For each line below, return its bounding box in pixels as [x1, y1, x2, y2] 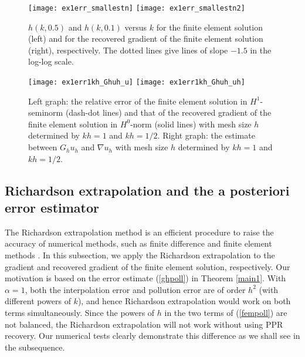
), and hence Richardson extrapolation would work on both [77, 295, 291, 307]
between [28, 141, 57, 153]
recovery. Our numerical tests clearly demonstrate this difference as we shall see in [5, 329, 300, 342]
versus [124, 21, 147, 33]
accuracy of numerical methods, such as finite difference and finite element [5, 237, 272, 250]
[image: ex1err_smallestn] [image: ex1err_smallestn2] [28, 4, 245, 12]
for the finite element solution [156, 21, 263, 33]
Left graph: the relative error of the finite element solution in [28, 95, 248, 107]
